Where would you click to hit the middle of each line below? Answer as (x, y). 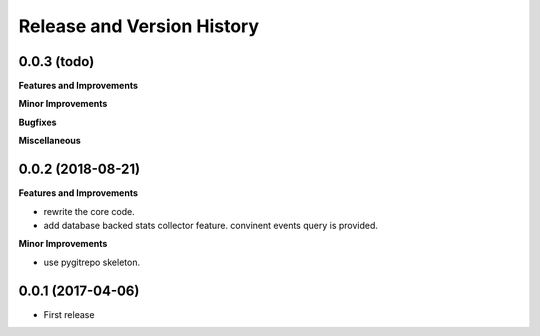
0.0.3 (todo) (56, 61)
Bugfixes (37, 122)
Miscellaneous (50, 141)
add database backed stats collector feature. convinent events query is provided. (211, 225)
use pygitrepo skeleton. (91, 262)
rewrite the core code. (89, 211)
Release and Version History (139, 26)
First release (69, 314)
